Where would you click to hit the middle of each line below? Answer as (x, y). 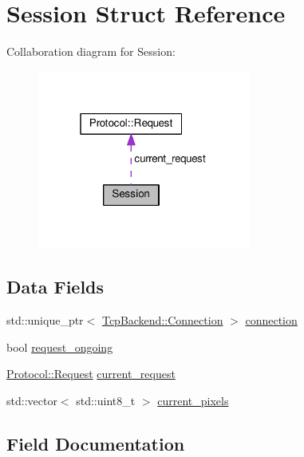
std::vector (32, 400)
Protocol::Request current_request (91, 374)
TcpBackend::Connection (162, 320)
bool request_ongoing (60, 347)
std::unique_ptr (45, 320)
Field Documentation (96, 443)
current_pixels (193, 400)
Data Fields (55, 287)
